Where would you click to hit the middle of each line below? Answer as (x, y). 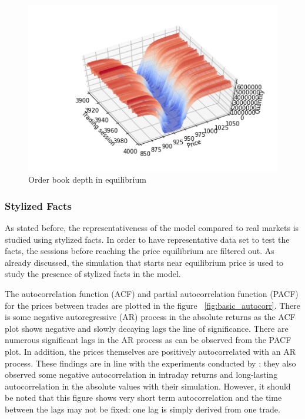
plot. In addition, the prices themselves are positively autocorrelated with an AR (150, 351)
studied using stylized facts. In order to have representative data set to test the (147, 239)
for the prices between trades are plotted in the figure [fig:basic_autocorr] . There (153, 305)
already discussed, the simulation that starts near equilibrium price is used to (144, 262)
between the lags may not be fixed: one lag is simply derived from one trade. (143, 409)
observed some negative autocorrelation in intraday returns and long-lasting (141, 375)
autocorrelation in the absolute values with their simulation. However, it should (148, 386)
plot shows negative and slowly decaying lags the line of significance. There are (147, 328)
